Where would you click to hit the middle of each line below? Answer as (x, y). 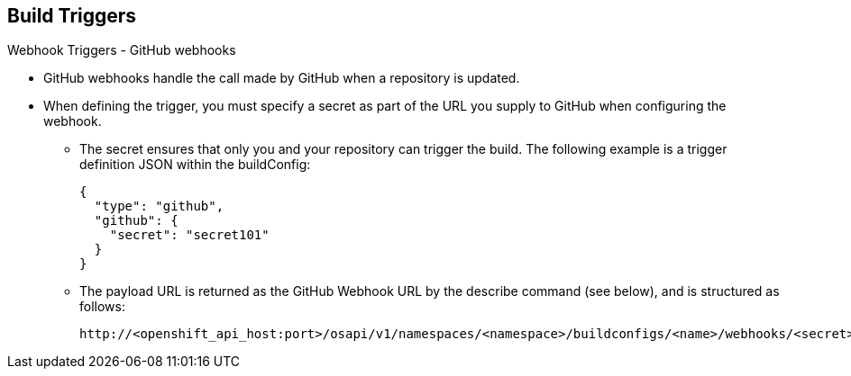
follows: (102, 307)
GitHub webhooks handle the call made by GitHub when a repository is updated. (282, 78)
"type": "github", (159, 206)
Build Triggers (72, 16)
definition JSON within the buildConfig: (195, 165)
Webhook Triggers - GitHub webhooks (122, 50)
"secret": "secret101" (189, 235)
